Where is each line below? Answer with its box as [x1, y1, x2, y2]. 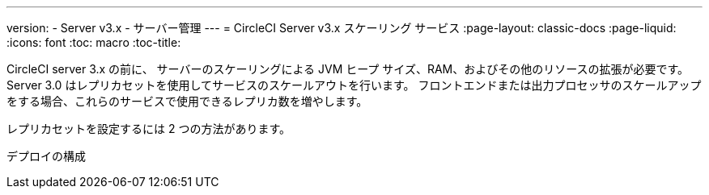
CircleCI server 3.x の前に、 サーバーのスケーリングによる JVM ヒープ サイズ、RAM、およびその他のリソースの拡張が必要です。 [6, 62, 690, 76]
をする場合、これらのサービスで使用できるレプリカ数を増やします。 [6, 94, 368, 108]
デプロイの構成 [6, 149, 86, 163]
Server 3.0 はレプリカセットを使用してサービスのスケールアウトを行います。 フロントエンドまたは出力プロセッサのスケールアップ [6, 78, 702, 92]
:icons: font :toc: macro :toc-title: [6, 35, 181, 49]
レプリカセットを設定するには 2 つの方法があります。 [6, 122, 291, 135]
